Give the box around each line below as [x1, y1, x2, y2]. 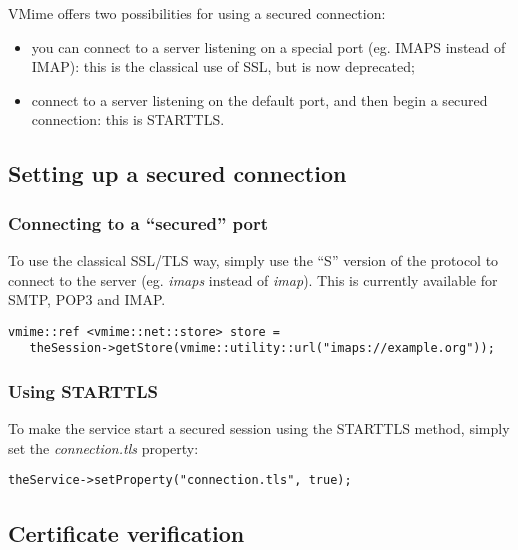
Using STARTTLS [8, 378, 158, 403]
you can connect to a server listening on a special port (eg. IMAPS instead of [31, 36, 506, 57]
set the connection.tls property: [8, 437, 199, 458]
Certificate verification [8, 517, 245, 548]
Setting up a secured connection [8, 158, 347, 189]
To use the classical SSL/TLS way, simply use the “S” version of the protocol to [8, 249, 499, 270]
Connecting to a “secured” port [8, 210, 269, 235]
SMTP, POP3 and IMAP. [8, 289, 166, 310]
